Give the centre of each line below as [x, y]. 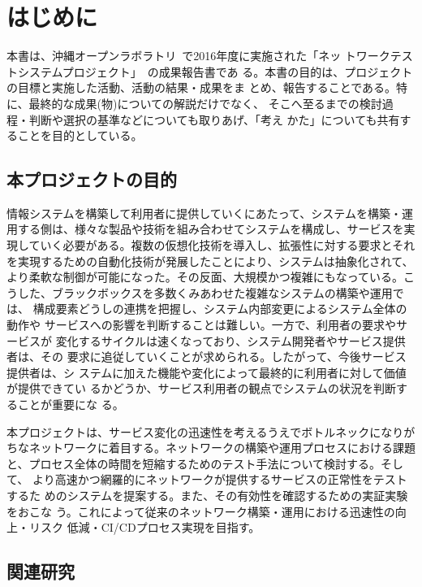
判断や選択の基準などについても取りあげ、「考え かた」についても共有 [214, 119]
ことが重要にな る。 [71, 404]
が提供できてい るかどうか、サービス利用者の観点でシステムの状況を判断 [201, 388]
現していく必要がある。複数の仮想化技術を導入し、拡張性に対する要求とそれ [211, 245]
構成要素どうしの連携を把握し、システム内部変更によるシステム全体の [220, 309]
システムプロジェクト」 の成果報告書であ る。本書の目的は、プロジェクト [215, 71]
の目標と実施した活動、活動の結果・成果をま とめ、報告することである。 [202, 87]
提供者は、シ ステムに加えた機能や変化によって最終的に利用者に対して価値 [207, 372]
